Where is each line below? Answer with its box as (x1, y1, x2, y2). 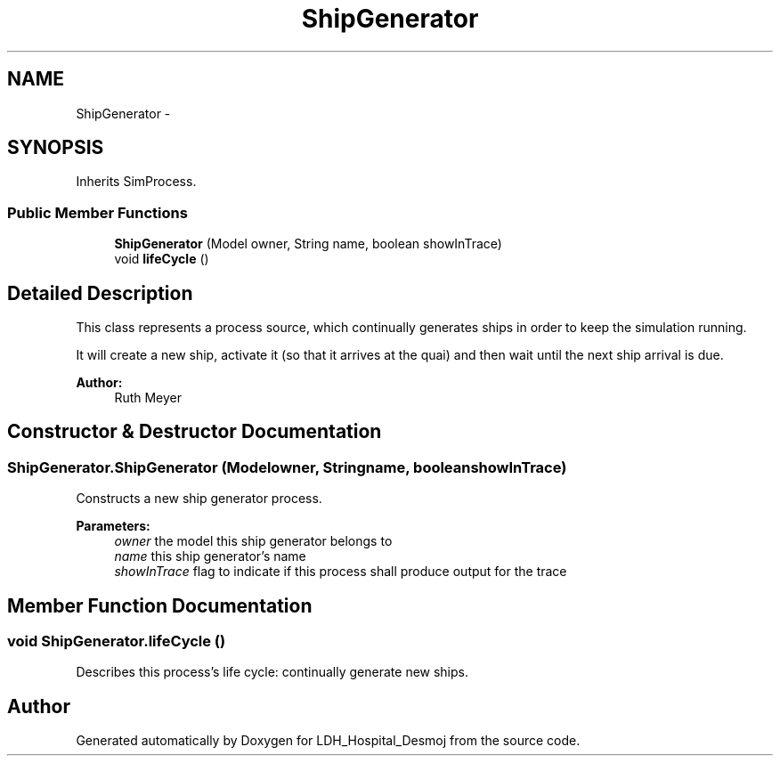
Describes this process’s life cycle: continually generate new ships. (76, 664, 469, 680)
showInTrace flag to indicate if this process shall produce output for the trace (114, 564, 567, 580)
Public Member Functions (7, 203, 188, 222)
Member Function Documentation (7, 594, 313, 617)
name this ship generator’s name (114, 548, 306, 564)
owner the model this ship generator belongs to (114, 533, 393, 549)
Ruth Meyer (114, 390, 183, 406)
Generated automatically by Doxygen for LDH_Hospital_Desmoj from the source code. (76, 733, 581, 749)
